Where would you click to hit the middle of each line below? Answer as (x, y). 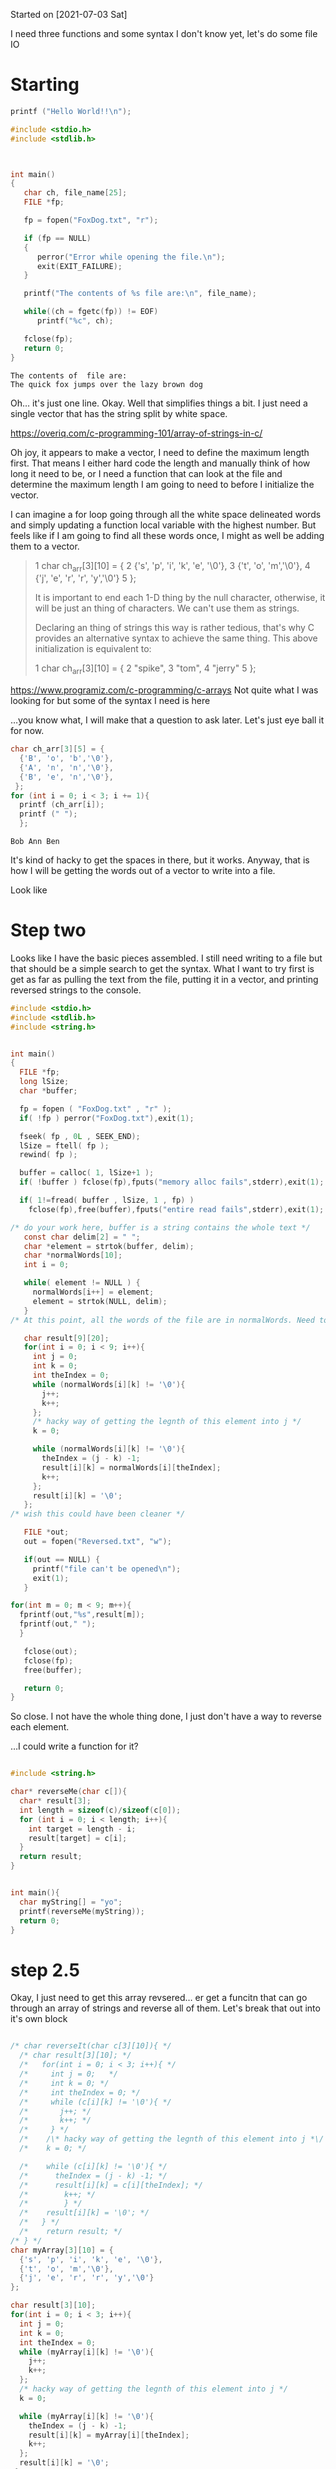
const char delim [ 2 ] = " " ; (82, 1237)
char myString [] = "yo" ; (71, 1902)
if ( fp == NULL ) (57, 238)
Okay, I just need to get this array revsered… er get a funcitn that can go (159, 1998)
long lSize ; (44, 1082)
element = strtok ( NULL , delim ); (100, 1301)
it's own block (39, 2019)
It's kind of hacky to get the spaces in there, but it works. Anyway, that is (160, 860)
